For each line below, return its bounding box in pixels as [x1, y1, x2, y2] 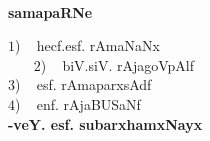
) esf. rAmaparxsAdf [15, 74, 152, 95]
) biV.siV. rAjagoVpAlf [40, 54, 195, 75]
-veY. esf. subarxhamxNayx [8, 113, 203, 134]
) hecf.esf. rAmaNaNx [15, 35, 160, 56]
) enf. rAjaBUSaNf [15, 93, 141, 114]
